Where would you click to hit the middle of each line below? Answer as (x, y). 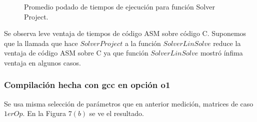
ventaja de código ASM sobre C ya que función (76, 53)
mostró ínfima (221, 53)
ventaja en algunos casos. (42, 62)
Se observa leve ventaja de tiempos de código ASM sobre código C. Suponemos (125, 33)
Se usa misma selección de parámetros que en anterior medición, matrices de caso (129, 103)
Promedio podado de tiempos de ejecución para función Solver (119, 6)
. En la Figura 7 (47, 113)
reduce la (227, 43)
